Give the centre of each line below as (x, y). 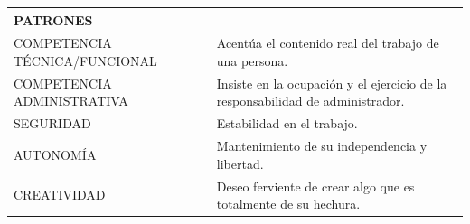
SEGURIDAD (52, 123)
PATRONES (53, 19)
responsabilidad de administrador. (310, 101)
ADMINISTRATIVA (71, 101)
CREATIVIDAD (60, 195)
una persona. (252, 60)
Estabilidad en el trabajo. (287, 123)
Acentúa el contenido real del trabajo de (328, 43)
